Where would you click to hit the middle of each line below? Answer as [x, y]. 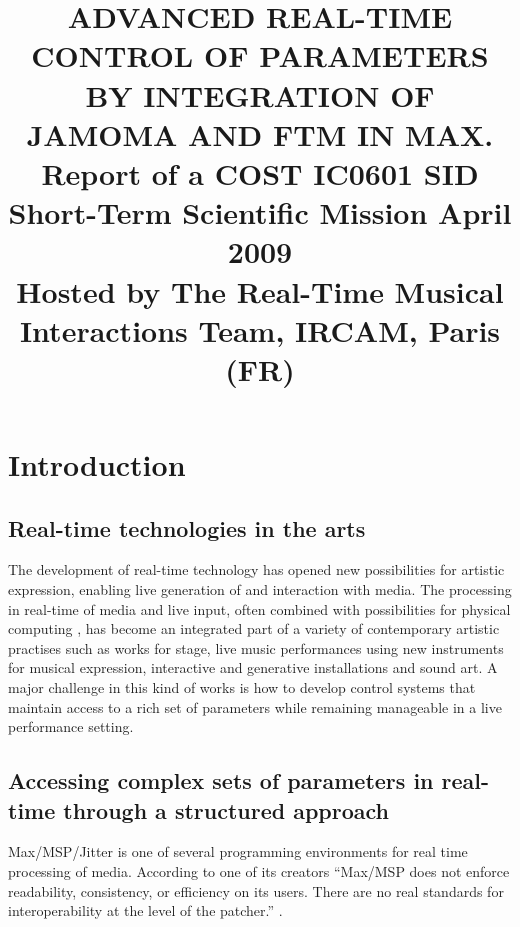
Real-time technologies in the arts [187, 527]
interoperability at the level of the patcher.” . [145, 910]
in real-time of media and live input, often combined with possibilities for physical [259, 608]
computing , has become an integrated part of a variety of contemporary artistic [254, 628]
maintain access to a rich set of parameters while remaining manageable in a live [255, 706]
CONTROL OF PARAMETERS [260, 55]
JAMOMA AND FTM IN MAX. [260, 133]
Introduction [97, 464]
